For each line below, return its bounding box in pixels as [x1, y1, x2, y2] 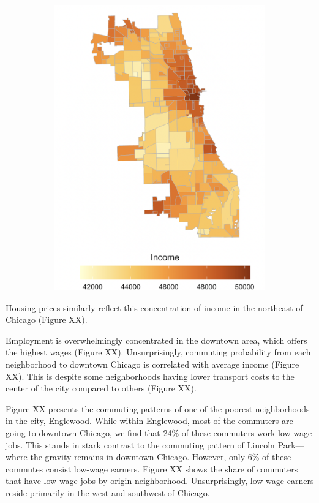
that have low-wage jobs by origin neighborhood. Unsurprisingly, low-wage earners [6, 474, 314, 487]
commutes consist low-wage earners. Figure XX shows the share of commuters [6, 462, 298, 475]
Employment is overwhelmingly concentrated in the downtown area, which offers [6, 333, 307, 346]
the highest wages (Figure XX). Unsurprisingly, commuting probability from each [6, 346, 311, 358]
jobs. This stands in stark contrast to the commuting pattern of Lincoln [6, 438, 275, 451]
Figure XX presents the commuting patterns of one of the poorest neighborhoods [6, 402, 310, 415]
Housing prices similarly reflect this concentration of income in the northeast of [6, 301, 303, 314]
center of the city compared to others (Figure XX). [6, 382, 197, 395]
